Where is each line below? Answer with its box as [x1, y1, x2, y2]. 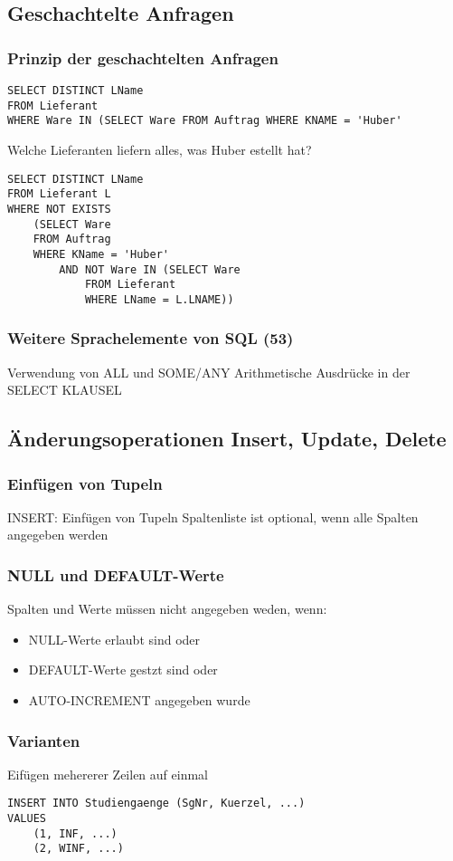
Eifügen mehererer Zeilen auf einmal [7, 764, 208, 783]
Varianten [7, 729, 80, 751]
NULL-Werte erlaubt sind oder [28, 629, 201, 648]
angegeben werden [7, 525, 109, 544]
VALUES [7, 812, 46, 826]
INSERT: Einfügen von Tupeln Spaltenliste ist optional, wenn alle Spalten [7, 507, 419, 526]
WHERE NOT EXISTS [7, 202, 111, 215]
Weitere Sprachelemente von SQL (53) [7, 327, 294, 349]
